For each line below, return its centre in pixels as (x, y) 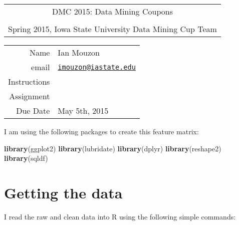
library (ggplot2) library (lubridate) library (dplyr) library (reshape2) (113, 148)
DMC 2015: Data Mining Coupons (112, 11)
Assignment (30, 96)
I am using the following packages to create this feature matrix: (101, 131)
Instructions (29, 81)
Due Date (33, 110)
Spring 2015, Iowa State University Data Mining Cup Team (112, 29)
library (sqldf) (26, 158)
